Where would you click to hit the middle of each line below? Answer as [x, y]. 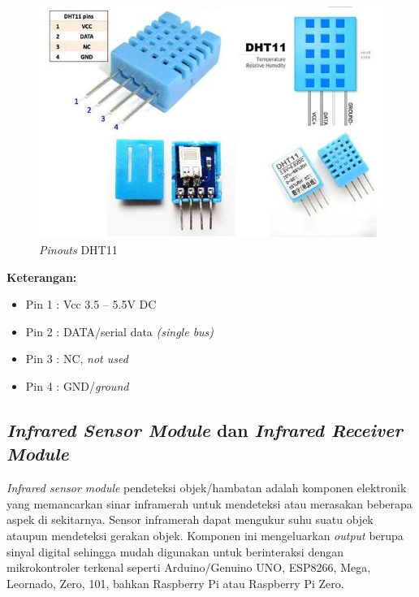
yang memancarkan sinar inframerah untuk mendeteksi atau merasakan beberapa [209, 503]
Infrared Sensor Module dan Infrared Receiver [205, 430]
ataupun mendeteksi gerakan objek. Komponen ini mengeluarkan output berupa [205, 536]
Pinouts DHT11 [78, 250]
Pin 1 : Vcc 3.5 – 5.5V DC [91, 304]
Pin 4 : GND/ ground [77, 386]
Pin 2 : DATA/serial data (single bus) [120, 331]
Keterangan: [42, 277]
